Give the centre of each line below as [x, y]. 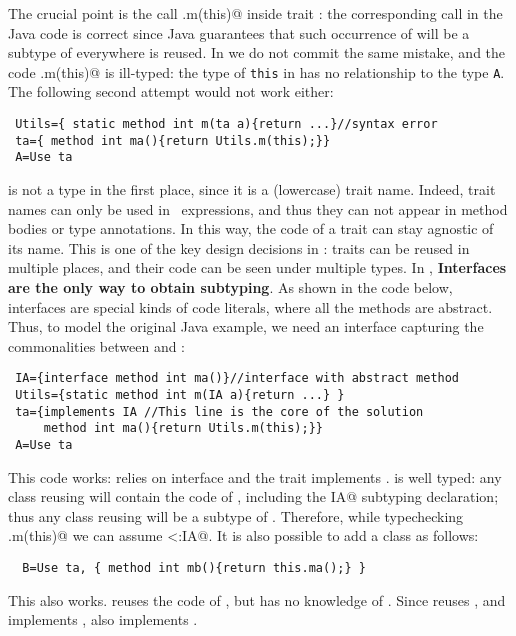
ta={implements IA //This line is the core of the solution [219, 411]
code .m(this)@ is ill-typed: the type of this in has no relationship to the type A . [256, 71]
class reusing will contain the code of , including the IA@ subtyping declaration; [253, 496]
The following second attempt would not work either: [171, 91]
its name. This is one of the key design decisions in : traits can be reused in [239, 247]
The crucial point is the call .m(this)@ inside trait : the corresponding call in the [255, 13]
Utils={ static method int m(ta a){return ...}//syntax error [226, 124]
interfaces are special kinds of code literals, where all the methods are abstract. [250, 306]
